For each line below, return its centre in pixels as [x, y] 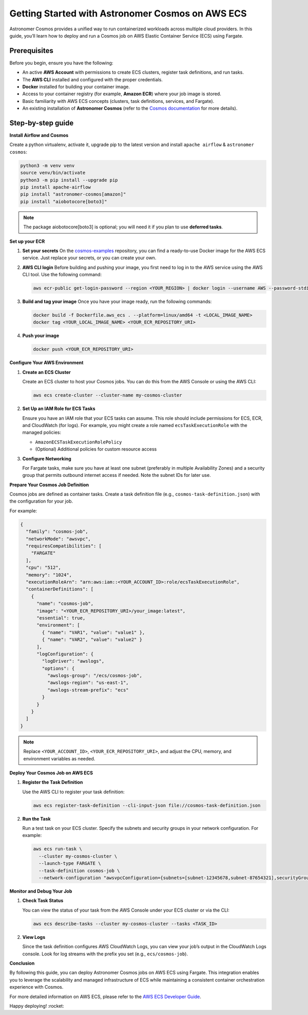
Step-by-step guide [42, 123]
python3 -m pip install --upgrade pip [69, 180]
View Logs [34, 937]
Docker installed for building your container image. [76, 87]
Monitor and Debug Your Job [41, 891]
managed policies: [42, 433]
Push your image [41, 336]
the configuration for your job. [41, 501]
